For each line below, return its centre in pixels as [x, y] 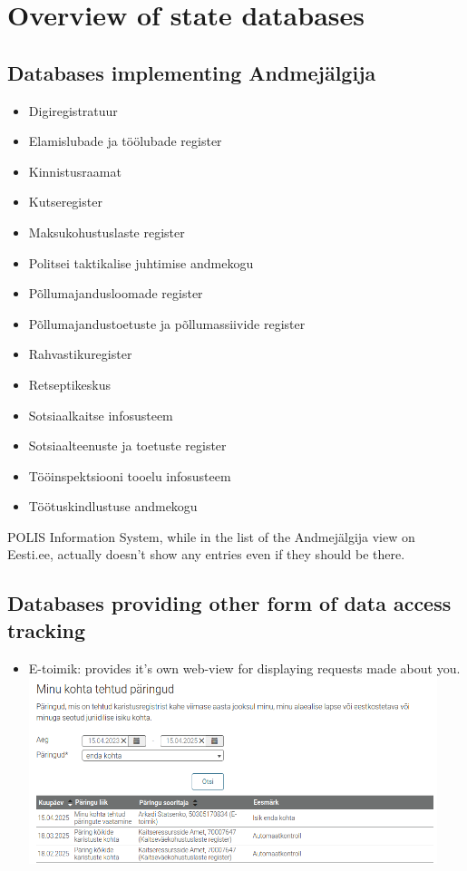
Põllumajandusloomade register [116, 293]
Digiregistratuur [73, 110]
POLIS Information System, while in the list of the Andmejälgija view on [211, 536]
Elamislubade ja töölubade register [125, 141]
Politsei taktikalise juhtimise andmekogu [141, 262]
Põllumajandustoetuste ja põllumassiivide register [167, 323]
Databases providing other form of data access [229, 603]
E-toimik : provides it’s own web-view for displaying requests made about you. [244, 668]
